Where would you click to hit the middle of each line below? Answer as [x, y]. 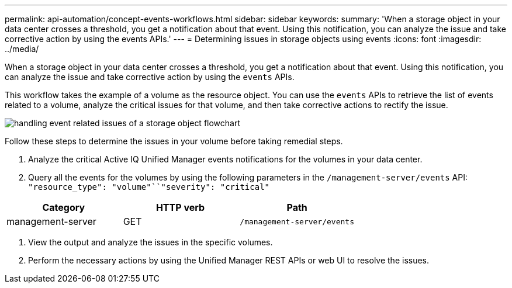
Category [64, 207]
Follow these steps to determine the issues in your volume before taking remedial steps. [174, 141]
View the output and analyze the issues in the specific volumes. [151, 242]
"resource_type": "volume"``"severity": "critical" [149, 187]
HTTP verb [180, 207]
